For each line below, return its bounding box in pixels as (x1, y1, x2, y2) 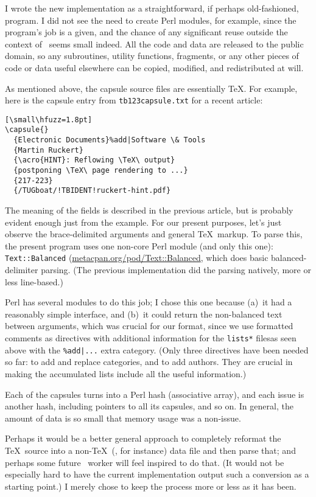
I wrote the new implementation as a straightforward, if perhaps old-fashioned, (5, 2, 299, 14)
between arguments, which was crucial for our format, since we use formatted (5, 319, 293, 332)
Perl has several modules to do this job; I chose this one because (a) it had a (5, 296, 292, 308)
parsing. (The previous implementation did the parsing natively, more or (41, 263, 311, 276)
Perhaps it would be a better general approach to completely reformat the (5, 432, 281, 445)
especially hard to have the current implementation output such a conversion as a (5, 468, 309, 481)
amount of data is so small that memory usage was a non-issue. (5, 411, 241, 424)
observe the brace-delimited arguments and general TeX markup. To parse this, (5, 228, 303, 240)
